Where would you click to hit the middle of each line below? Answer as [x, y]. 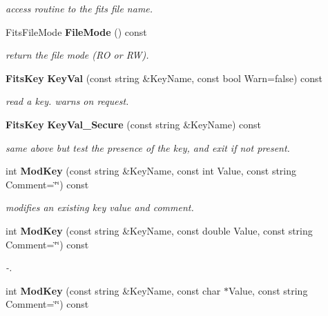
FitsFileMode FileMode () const [76, 31]
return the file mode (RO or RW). [77, 55]
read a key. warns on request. [67, 101]
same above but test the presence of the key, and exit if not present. [148, 147]
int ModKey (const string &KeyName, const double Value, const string [159, 230]
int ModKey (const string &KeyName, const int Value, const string [151, 171]
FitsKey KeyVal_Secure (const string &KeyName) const [133, 124]
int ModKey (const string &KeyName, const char [113, 290]
